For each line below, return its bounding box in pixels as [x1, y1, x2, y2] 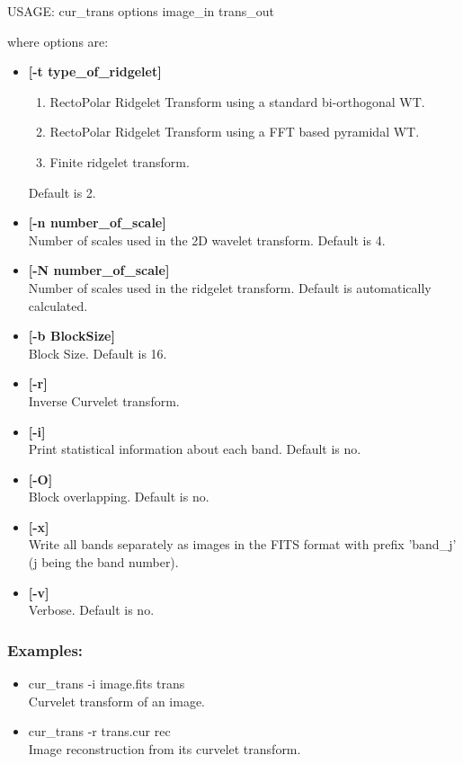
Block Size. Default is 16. [28, 343, 167, 362]
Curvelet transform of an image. [28, 691, 205, 710]
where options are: [7, 31, 109, 50]
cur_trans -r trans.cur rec [28, 722, 171, 741]
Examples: [7, 638, 84, 661]
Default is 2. [28, 182, 96, 201]
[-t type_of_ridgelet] [28, 62, 162, 81]
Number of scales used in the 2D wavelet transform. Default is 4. [28, 230, 386, 249]
